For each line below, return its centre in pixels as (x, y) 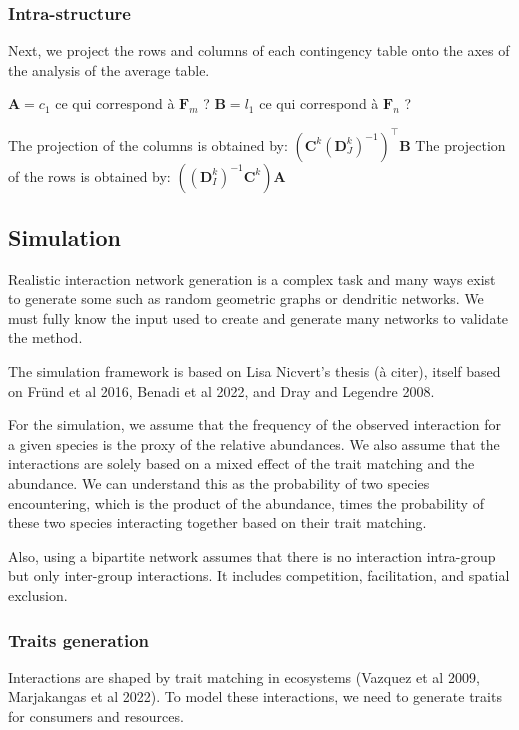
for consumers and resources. (96, 716)
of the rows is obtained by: (89, 175)
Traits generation (79, 639)
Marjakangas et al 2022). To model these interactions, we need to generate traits (255, 696)
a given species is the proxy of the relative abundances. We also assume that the (254, 443)
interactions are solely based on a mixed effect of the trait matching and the (241, 463)
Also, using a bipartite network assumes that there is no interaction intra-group (252, 555)
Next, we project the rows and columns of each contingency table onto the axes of (259, 50)
